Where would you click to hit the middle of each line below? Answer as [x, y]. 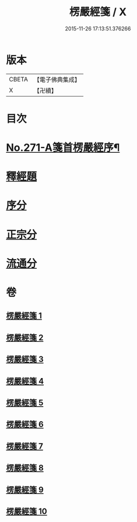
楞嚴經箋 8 [25, 468]
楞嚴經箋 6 [25, 425]
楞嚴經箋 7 [25, 446]
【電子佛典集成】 [57, 80]
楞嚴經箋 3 [25, 360]
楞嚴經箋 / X [98, 12]
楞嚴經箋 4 [25, 381]
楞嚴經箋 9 [25, 490]
